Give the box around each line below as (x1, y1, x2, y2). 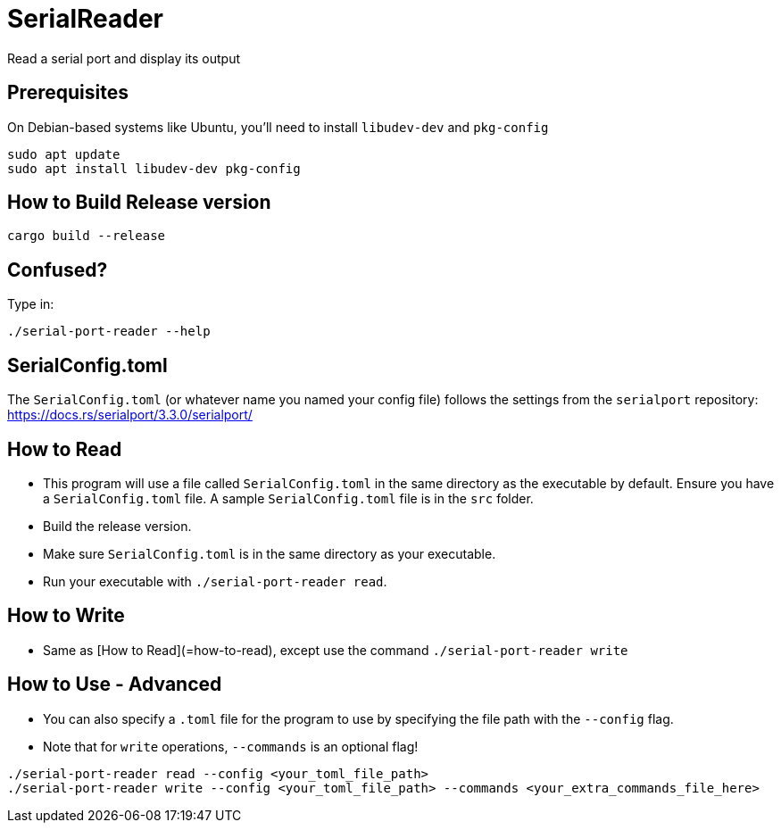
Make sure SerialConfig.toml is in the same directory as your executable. (43, 545, 496, 561)
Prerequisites (7, 81, 129, 104)
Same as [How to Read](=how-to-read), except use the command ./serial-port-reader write (43, 642, 628, 658)
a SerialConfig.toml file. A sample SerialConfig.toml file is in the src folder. (43, 490, 534, 506)
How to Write (7, 604, 125, 627)
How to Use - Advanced (7, 673, 222, 696)
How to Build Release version (7, 191, 271, 214)
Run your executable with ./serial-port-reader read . (43, 573, 387, 589)
